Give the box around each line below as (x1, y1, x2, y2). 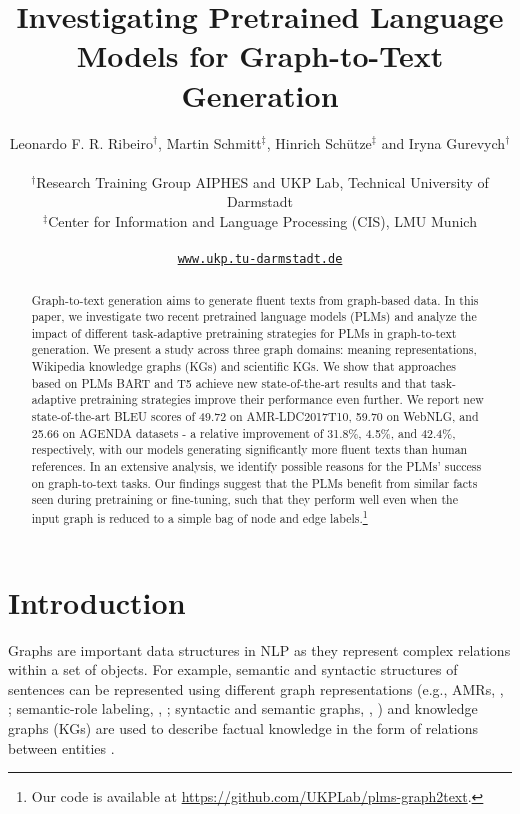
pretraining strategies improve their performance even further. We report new (80, 391, 484, 408)
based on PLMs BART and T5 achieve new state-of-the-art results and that (31, 374, 427, 391)
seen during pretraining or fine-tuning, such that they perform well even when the (31, 491, 458, 508)
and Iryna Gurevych (381, 132, 506, 153)
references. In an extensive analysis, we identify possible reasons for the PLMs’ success (31, 458, 482, 475)
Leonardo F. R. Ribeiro (9, 132, 153, 153)
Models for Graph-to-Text (76, 35, 444, 76)
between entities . (8, 737, 115, 758)
